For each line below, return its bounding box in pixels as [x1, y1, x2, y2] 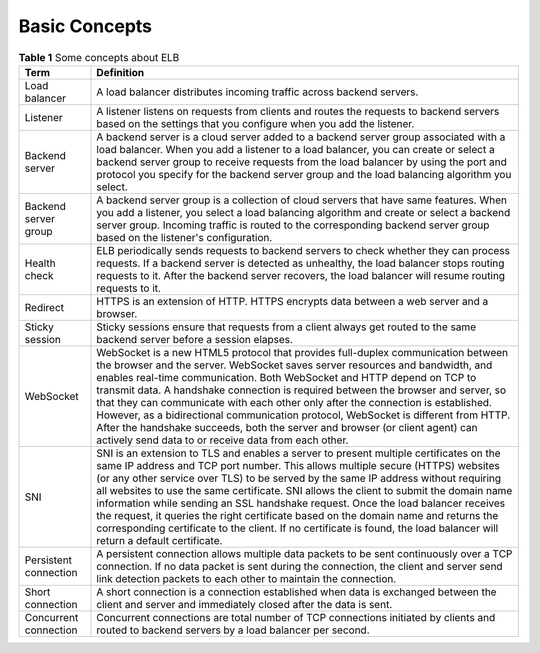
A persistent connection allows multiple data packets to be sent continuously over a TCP [96, 546, 513, 560]
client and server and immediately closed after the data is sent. [96, 597, 393, 611]
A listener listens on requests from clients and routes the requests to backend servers [96, 104, 500, 118]
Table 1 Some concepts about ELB [18, 50, 180, 64]
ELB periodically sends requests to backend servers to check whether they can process [96, 243, 510, 257]
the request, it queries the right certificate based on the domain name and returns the [96, 508, 499, 522]
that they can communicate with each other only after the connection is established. [96, 395, 492, 409]
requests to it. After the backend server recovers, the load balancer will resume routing [96, 268, 505, 282]
